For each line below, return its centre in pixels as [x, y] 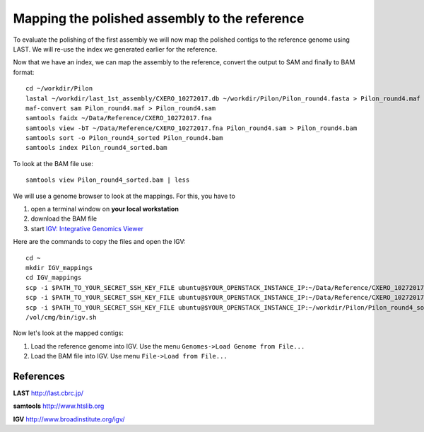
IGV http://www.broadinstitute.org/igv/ [69, 419]
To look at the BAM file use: [53, 163]
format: [24, 72]
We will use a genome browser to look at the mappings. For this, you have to [124, 196]
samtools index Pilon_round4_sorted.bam [96, 148]
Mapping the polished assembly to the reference [159, 18]
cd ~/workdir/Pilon [59, 89]
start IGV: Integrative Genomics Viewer [87, 228]
